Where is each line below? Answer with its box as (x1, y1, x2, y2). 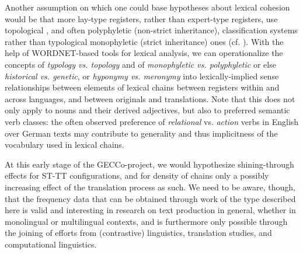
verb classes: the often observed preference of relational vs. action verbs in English (5, 115, 299, 127)
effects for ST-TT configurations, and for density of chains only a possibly (5, 169, 269, 182)
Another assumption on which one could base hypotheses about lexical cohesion (5, 1, 290, 13)
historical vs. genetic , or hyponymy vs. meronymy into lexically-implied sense (5, 69, 279, 82)
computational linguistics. (5, 238, 97, 250)
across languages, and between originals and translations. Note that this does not (5, 92, 295, 105)
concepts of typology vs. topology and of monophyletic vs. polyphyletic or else (5, 58, 276, 70)
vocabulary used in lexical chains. (5, 138, 124, 151)
